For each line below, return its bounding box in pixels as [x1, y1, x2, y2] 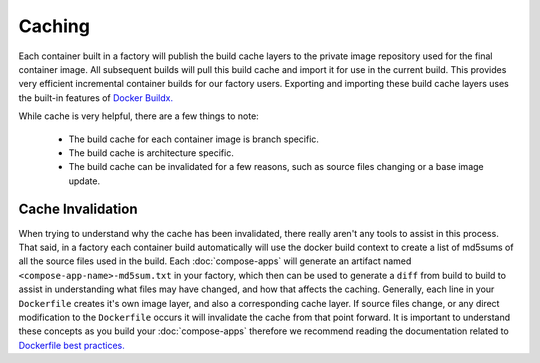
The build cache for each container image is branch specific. [68, 133, 320, 145]
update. [68, 175, 100, 187]
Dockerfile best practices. [18, 339, 125, 351]
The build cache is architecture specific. [68, 146, 234, 159]
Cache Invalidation [18, 201, 138, 218]
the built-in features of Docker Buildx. [18, 91, 174, 104]
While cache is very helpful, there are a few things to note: [18, 110, 259, 122]
